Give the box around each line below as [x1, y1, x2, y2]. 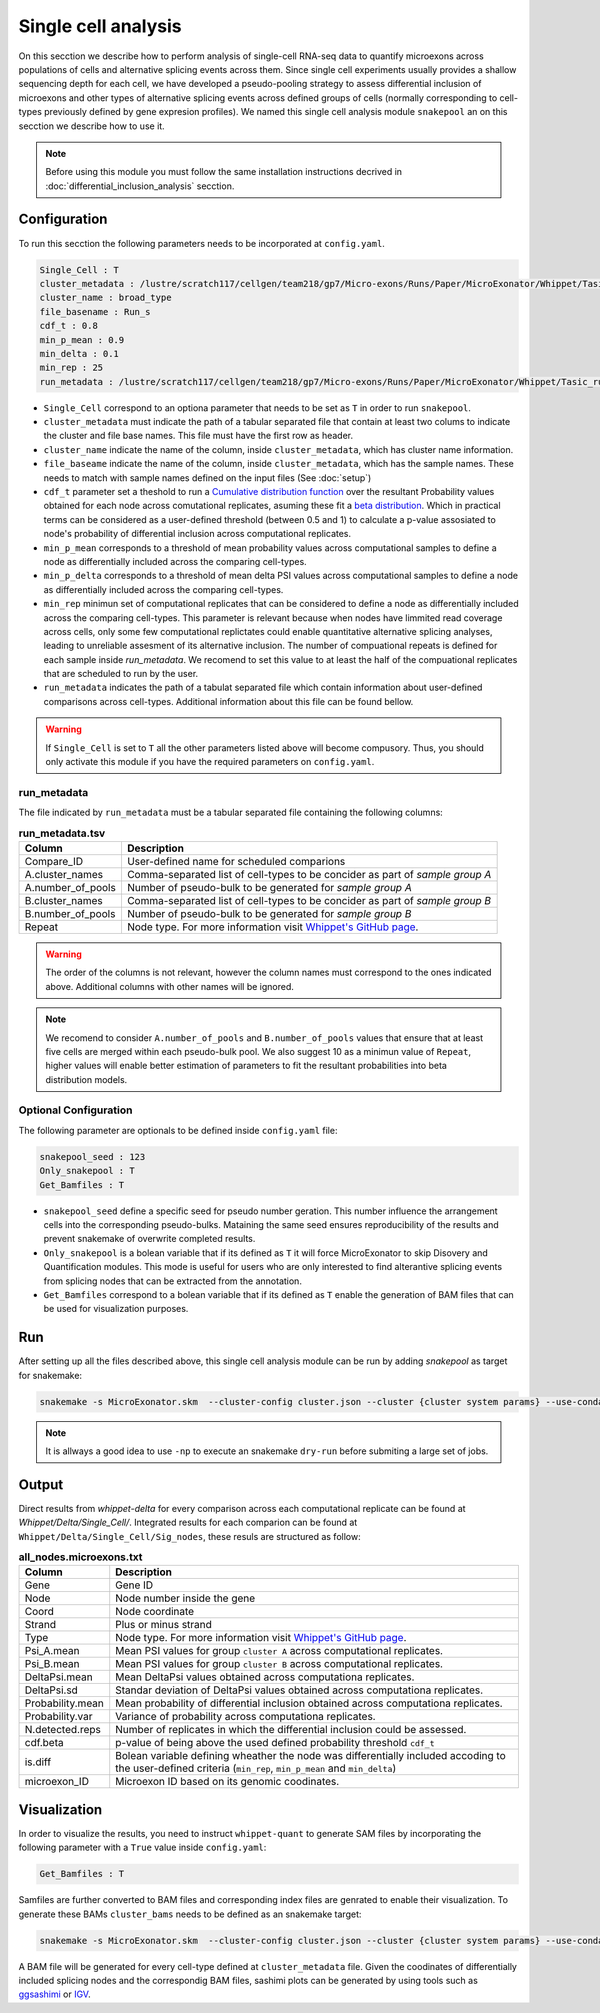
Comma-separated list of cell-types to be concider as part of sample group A [126, 867, 492, 881]
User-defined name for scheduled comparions [126, 854, 346, 868]
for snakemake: [18, 1369, 83, 1381]
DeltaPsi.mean [24, 1670, 94, 1684]
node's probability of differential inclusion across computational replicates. [43, 528, 352, 540]
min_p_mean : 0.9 [39, 334, 125, 345]
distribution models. [45, 1073, 128, 1085]
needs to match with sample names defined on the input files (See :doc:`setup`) [43, 471, 372, 484]
